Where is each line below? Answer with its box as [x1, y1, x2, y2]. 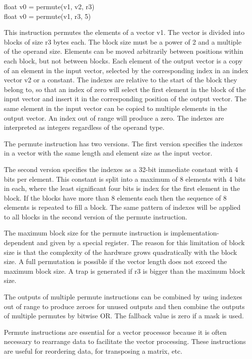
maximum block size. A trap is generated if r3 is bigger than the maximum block [4, 265, 245, 276]
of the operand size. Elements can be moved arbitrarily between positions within [4, 46, 243, 56]
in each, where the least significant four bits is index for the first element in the [4, 183, 240, 193]
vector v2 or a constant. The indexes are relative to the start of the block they [4, 75, 237, 85]
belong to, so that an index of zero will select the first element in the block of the [4, 84, 246, 94]
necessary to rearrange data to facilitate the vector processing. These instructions [4, 336, 246, 346]
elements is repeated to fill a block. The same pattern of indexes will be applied [4, 202, 241, 212]
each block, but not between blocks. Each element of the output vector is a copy [4, 55, 243, 65]
